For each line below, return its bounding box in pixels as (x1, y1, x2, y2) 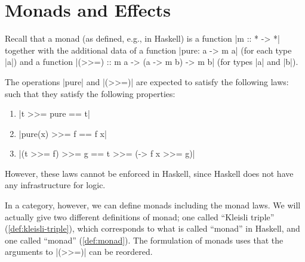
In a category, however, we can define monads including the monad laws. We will (5, 199, 301, 211)
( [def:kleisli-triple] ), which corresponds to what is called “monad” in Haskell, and (5, 222, 300, 235)
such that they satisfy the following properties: (5, 87, 175, 99)
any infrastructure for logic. (5, 179, 106, 191)
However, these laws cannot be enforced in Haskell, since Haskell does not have (5, 167, 294, 179)
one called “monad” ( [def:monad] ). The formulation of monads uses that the (5, 233, 284, 246)
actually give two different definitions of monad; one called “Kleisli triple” (5, 210, 275, 223)
